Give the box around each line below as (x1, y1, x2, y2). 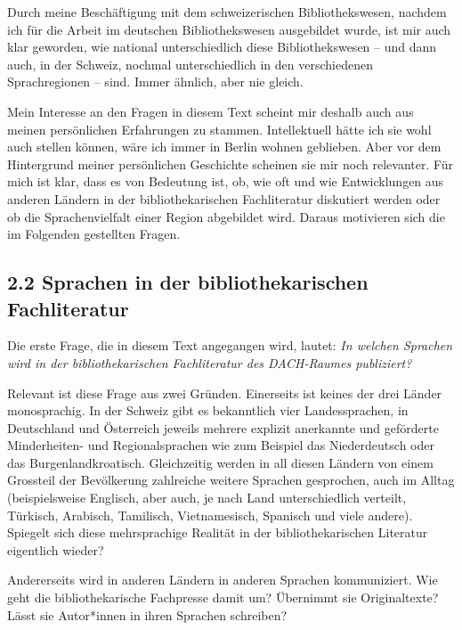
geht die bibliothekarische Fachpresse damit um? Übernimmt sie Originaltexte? (7, 588, 439, 607)
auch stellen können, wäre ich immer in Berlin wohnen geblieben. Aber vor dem (7, 137, 442, 156)
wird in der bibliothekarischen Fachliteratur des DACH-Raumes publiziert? (7, 353, 412, 372)
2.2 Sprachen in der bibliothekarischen (7, 268, 369, 296)
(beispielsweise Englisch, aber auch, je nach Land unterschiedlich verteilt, (7, 488, 407, 507)
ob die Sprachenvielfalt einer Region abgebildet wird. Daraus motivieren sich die (7, 207, 445, 225)
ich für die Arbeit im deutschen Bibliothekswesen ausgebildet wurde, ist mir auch (7, 20, 451, 38)
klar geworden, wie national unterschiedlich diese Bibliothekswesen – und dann (7, 37, 437, 56)
